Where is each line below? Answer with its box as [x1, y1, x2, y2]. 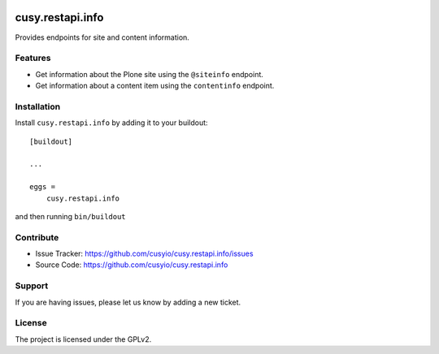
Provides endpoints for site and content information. [15, 32, 190, 42]
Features [15, 53, 51, 64]
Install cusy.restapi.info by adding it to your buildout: [15, 118, 208, 127]
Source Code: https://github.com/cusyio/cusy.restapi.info [35, 260, 228, 270]
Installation [15, 101, 61, 112]
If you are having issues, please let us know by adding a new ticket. [15, 297, 241, 307]
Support [15, 280, 49, 291]
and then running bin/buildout [15, 211, 126, 221]
